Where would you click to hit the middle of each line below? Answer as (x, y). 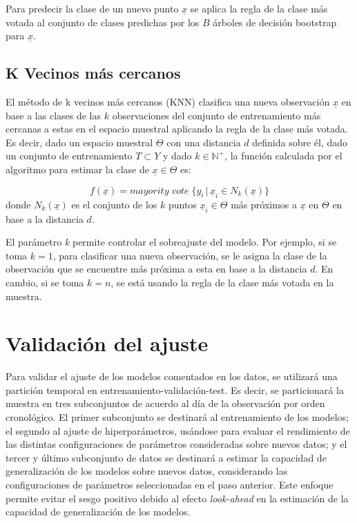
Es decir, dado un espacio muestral (79, 142)
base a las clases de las (53, 115)
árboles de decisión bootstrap (275, 22)
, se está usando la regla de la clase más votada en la (222, 282)
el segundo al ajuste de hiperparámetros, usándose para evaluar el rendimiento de (178, 430)
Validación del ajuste (107, 343)
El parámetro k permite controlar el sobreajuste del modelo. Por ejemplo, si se (171, 242)
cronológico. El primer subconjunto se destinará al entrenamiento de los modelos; (177, 417)
